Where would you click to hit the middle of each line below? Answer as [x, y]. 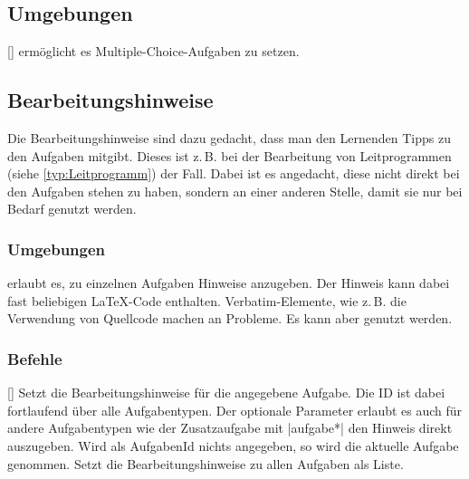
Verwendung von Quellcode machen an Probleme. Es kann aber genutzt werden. [230, 318]
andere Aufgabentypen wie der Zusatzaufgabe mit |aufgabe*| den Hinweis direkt [230, 428]
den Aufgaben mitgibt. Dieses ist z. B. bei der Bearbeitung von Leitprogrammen [230, 155]
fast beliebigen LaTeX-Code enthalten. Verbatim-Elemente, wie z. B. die [207, 300]
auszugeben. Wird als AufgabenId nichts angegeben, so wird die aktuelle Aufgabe [233, 445]
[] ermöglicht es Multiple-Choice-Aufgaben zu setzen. [153, 51]
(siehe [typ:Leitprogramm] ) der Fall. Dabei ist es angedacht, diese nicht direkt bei [234, 173]
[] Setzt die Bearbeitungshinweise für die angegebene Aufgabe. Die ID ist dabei [226, 393]
